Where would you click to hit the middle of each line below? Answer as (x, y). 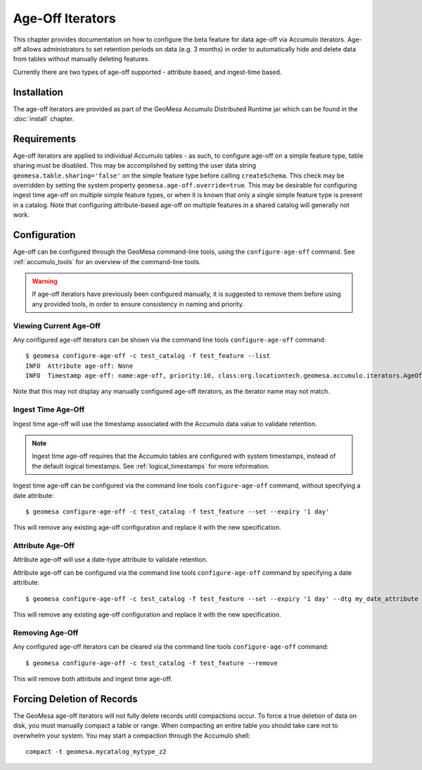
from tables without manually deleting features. (82, 59)
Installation (38, 92)
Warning (45, 281)
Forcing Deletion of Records (75, 698)
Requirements (45, 138)
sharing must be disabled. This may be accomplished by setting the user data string (135, 166)
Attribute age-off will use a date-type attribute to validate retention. (110, 559)
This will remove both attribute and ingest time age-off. (92, 678)
